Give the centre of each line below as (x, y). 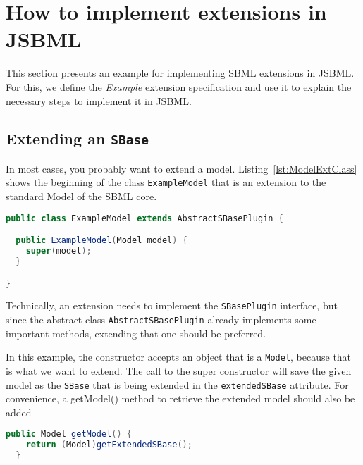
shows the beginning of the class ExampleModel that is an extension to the (166, 182)
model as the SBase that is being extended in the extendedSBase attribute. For (177, 384)
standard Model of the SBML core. (81, 196)
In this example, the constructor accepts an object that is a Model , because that (179, 357)
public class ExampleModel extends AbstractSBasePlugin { (144, 218)
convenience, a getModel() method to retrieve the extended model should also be (180, 398)
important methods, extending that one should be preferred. (136, 333)
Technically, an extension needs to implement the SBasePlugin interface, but (172, 305)
